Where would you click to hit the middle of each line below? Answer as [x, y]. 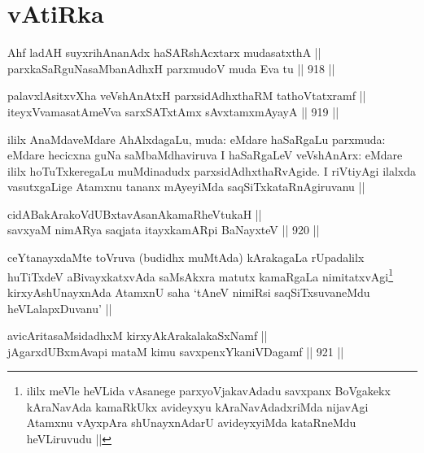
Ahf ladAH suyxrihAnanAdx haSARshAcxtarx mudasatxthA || [164, 52]
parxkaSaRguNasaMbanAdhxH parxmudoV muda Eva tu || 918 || [171, 68]
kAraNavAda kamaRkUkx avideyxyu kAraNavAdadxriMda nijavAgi [197, 406]
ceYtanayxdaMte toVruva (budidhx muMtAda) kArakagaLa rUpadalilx [186, 257]
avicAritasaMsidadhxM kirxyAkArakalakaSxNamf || [138, 335]
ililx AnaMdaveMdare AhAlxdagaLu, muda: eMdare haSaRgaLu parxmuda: [197, 139]
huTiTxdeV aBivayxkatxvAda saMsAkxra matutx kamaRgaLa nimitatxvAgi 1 [201, 275]
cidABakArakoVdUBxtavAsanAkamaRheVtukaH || [135, 213]
